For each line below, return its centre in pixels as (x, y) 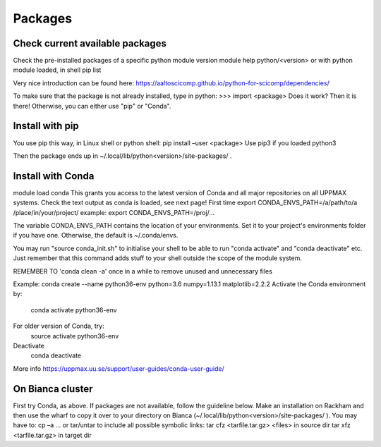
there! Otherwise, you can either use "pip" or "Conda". (92, 106)
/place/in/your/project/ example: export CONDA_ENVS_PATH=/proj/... (114, 212)
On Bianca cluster (53, 389)
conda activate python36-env (74, 310)
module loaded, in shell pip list (57, 70)
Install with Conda (54, 176)
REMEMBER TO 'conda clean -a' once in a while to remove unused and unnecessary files (143, 271)
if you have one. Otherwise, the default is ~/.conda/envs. (96, 235)
